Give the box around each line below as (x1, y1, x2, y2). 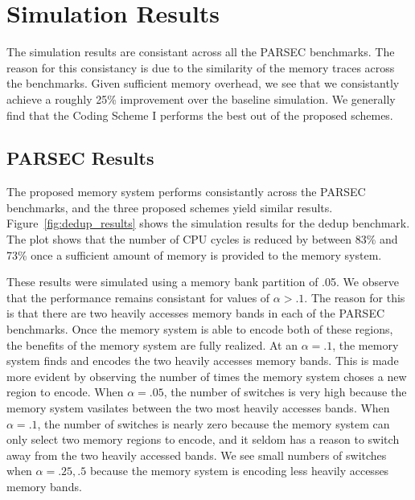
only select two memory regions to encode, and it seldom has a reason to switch (6, 431, 400, 448)
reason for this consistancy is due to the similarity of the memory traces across (6, 59, 395, 76)
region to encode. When (6, 383, 124, 400)
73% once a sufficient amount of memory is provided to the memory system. (6, 246, 382, 263)
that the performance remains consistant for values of (6, 289, 270, 305)
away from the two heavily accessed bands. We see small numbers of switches (6, 446, 387, 463)
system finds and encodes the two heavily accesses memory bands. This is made (6, 352, 399, 369)
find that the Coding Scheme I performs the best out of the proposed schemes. (6, 106, 393, 123)
